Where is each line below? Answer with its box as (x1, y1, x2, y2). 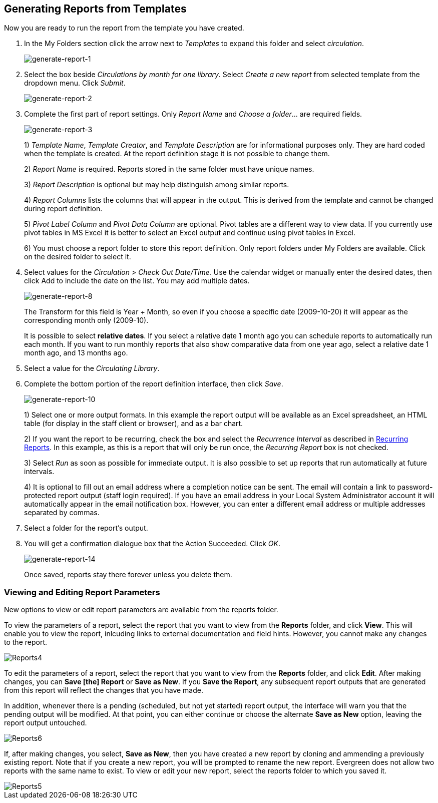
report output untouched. (4, 718, 87, 727)
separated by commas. (24, 508, 100, 517)
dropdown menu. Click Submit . (24, 79, 126, 88)
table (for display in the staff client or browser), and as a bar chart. (24, 419, 243, 428)
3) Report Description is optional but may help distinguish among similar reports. (24, 180, 289, 189)
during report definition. (24, 204, 103, 213)
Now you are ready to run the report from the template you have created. (4, 24, 244, 33)
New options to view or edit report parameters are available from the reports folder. (4, 605, 278, 614)
